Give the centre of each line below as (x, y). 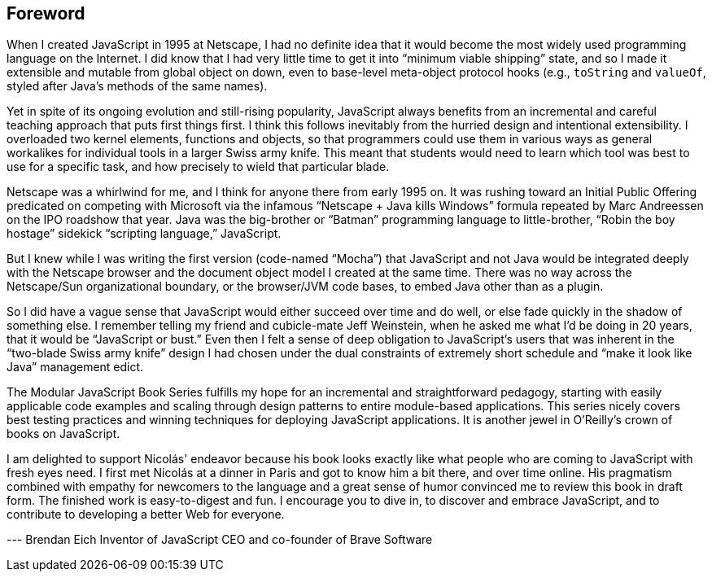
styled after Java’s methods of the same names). (137, 86)
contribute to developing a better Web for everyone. (146, 515)
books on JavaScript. (63, 434)
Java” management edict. (75, 367)
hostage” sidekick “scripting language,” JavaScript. (144, 234)
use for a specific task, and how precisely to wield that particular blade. (198, 167)
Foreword (46, 13)
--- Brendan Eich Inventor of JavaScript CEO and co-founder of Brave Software (220, 540)
